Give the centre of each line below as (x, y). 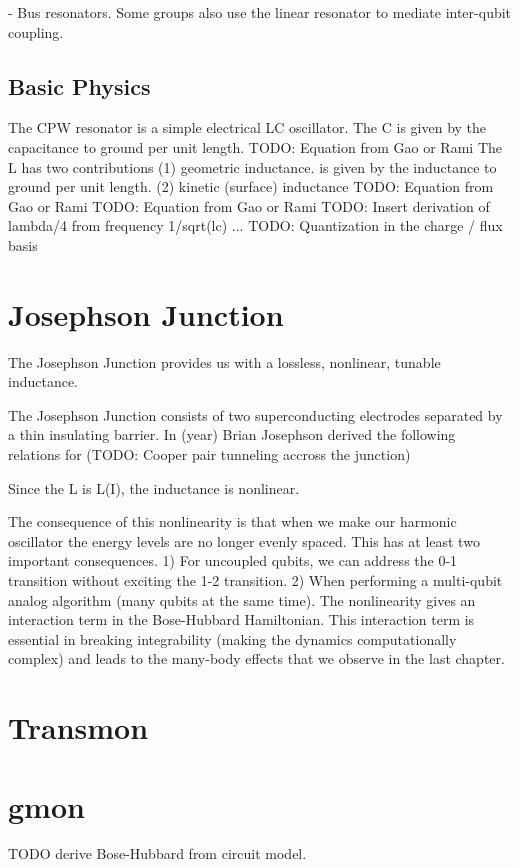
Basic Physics (79, 85)
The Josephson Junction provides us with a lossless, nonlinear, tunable (224, 361)
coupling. (36, 31)
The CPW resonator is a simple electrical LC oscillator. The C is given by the (247, 127)
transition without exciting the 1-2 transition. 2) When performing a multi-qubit (255, 580)
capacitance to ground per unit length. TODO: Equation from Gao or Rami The (255, 146)
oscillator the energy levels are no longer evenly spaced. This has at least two (244, 540)
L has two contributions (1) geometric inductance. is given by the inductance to (252, 166)
